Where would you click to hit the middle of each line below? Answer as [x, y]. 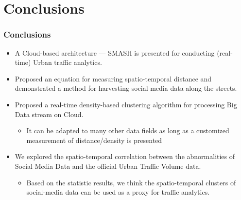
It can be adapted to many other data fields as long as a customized [128, 130]
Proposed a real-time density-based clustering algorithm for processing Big [126, 104]
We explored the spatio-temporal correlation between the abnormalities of [125, 156]
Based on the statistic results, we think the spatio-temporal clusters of [131, 182]
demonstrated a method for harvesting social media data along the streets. [126, 88]
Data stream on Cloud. [49, 114]
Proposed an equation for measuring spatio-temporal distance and [113, 78]
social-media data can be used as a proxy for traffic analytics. [118, 192]
